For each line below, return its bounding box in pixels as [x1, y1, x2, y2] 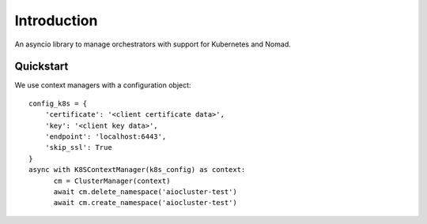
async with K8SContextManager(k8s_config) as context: [28, 166, 246, 174]
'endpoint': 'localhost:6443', [44, 133, 167, 141]
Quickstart [14, 60, 69, 73]
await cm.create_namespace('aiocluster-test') [53, 198, 237, 207]
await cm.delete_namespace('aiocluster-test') [53, 187, 237, 196]
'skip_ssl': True [44, 143, 112, 152]
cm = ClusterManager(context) [53, 176, 171, 185]
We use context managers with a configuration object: [14, 80, 191, 90]
